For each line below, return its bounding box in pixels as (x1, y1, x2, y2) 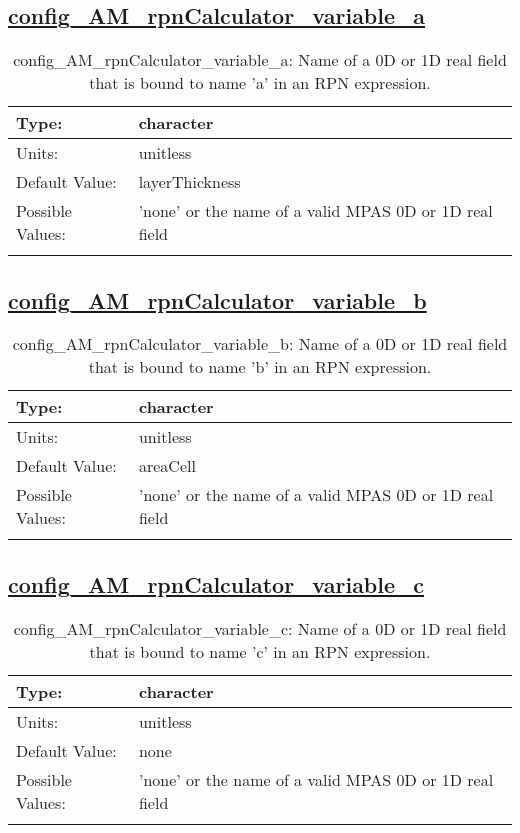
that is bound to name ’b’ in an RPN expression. (88, 355, 432, 379)
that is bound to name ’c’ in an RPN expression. (89, 639, 431, 663)
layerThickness (138, 170, 241, 194)
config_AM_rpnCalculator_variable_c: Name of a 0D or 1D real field (13, 616, 507, 640)
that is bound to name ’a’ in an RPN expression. (89, 71, 431, 95)
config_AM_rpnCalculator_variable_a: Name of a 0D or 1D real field (13, 48, 507, 72)
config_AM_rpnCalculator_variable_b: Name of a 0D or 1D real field (12, 332, 508, 356)
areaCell (138, 454, 196, 478)
